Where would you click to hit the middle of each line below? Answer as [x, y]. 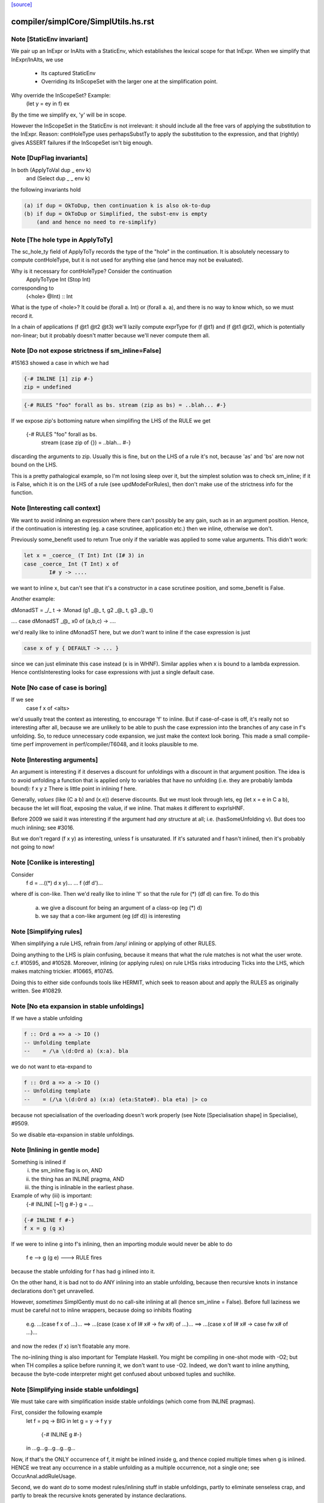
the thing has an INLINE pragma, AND [78, 1179]
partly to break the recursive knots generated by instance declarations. [99, 1495]
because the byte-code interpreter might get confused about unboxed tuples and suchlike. [123, 1374]
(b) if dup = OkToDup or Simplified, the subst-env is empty [115, 214]
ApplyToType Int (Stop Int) [58, 280]
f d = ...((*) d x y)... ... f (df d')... [64, 883]
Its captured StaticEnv [68, 73]
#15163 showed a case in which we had [60, 363]
